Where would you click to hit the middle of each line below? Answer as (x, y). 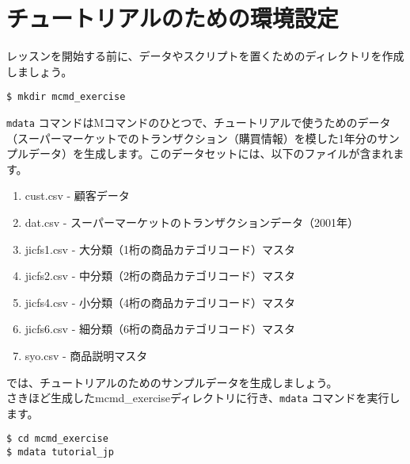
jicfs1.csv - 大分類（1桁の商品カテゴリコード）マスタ (160, 249)
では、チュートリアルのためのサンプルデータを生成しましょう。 (172, 382)
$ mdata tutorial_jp (61, 452)
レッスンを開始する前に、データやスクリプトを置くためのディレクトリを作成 (205, 56)
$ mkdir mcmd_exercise (66, 97)
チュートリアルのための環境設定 (173, 18)
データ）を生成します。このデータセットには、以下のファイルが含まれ (211, 153)
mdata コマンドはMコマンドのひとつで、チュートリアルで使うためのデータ (199, 122)
